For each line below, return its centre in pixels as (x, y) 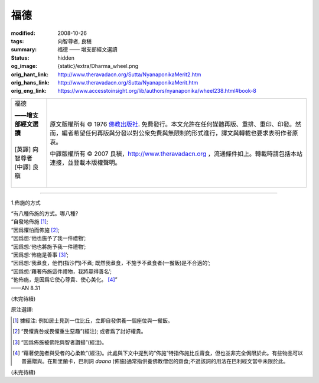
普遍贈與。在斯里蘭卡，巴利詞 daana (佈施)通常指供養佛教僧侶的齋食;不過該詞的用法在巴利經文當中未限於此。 (155, 361)
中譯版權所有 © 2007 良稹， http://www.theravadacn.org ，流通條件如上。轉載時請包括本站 (176, 154)
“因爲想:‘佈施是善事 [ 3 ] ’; (40, 255)
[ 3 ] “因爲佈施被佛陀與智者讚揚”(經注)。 (60, 342)
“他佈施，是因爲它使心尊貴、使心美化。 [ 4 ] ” (64, 280)
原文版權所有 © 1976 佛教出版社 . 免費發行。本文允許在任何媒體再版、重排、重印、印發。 (172, 124)
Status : (20, 58)
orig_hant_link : (30, 74)
